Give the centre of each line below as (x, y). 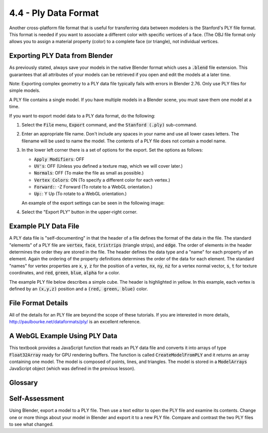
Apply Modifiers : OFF (59, 159)
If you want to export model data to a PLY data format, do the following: (82, 116)
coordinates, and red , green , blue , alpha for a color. (65, 273)
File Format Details (39, 303)
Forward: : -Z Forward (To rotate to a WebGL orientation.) (93, 187)
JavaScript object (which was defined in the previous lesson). (72, 369)
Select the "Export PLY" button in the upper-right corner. (79, 212)
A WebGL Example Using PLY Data (63, 336)
